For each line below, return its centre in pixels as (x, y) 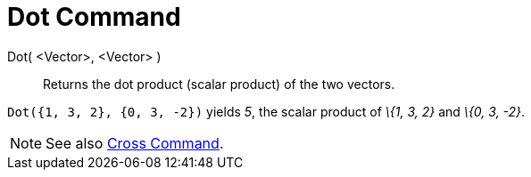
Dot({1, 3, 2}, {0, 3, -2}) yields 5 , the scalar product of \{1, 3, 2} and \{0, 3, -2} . (266, 111)
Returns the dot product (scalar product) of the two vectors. (219, 84)
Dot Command (94, 17)
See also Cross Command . (135, 143)
